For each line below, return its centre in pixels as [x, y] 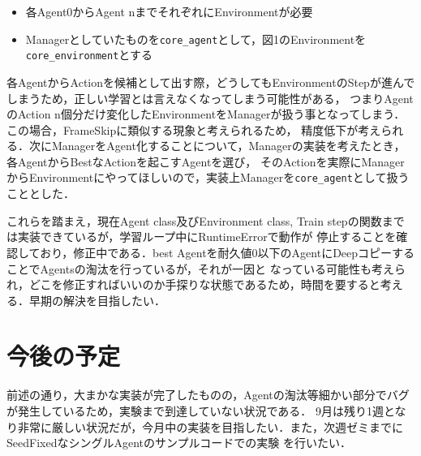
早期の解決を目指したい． [97, 300]
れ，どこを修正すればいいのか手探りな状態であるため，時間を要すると [193, 284]
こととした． [41, 194]
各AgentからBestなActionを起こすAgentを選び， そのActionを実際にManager [206, 161]
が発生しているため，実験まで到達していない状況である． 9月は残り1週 [195, 411]
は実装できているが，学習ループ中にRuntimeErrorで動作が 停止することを [202, 237]
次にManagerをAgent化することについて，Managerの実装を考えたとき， [217, 146]
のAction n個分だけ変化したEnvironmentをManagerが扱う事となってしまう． [206, 114]
